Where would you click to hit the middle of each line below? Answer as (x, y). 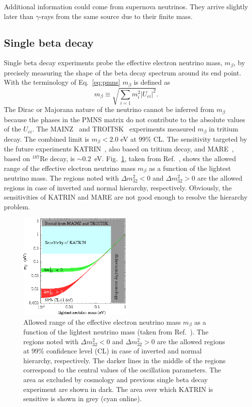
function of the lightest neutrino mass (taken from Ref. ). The (116, 332)
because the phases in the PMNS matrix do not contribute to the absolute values (125, 119)
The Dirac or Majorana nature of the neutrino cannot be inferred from (109, 109)
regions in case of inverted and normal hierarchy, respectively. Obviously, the (118, 187)
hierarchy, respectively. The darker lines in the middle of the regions (125, 360)
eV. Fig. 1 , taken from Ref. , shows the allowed (165, 158)
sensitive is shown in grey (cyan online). (83, 398)
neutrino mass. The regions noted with (61, 178)
